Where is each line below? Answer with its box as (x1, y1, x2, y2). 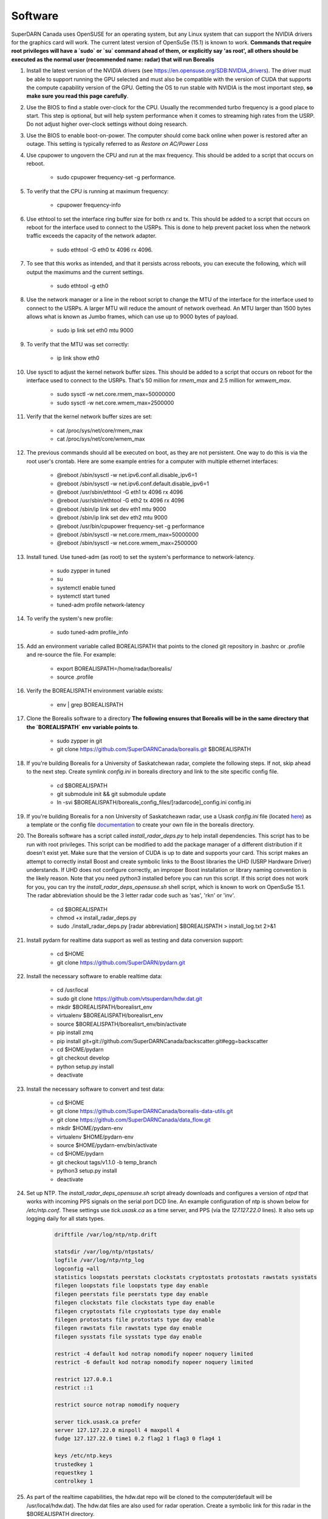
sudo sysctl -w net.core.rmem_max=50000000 (56, 391, 176, 398)
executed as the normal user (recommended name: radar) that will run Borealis (11, 55, 215, 63)
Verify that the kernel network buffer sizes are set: (26, 413, 152, 420)
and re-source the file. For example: (26, 651, 117, 659)
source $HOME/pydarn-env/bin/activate (56, 1141, 157, 1148)
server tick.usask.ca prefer (54, 1418, 142, 1425)
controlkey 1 (54, 1478, 94, 1485)
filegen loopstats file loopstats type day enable (54, 1282, 209, 1289)
